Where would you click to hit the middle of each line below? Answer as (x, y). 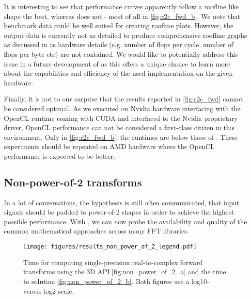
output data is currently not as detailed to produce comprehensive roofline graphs (125, 35)
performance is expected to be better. (60, 156)
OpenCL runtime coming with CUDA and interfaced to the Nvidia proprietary (121, 118)
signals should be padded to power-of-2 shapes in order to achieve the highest (119, 212)
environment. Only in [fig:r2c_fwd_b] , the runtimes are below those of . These (121, 137)
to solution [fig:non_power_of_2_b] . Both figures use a (106, 281)
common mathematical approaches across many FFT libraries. (96, 231)
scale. (66, 291)
